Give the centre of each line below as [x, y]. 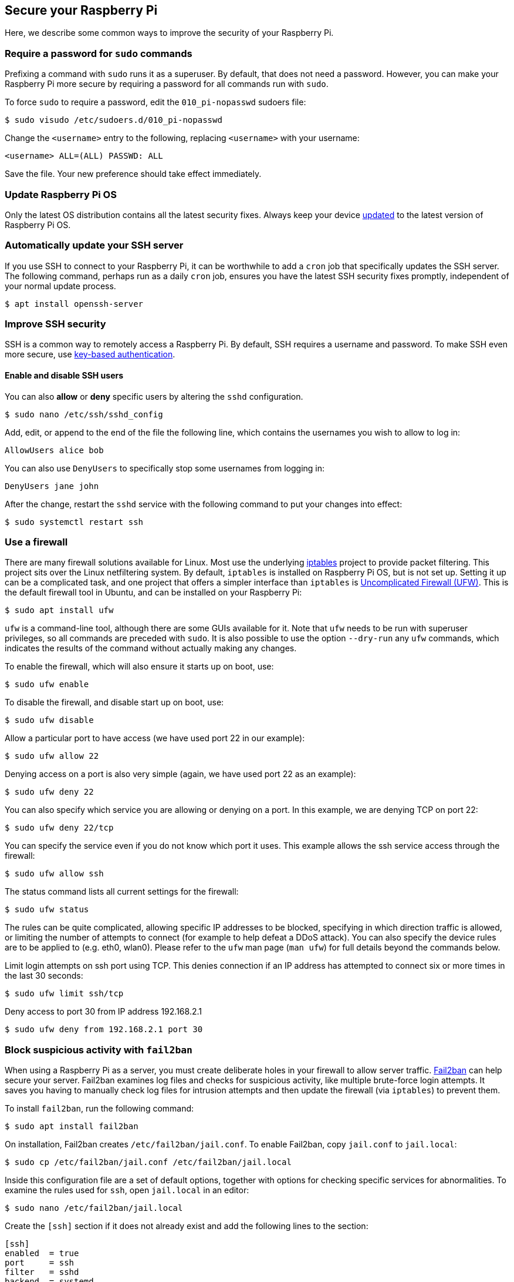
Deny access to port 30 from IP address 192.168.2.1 [103, 1012]
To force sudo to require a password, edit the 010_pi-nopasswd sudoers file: [155, 102]
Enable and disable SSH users [64, 376]
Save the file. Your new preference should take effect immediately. [133, 174]
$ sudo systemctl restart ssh [74, 522]
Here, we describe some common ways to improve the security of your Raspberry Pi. [169, 33]
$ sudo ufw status [47, 910]
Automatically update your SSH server [94, 245]
